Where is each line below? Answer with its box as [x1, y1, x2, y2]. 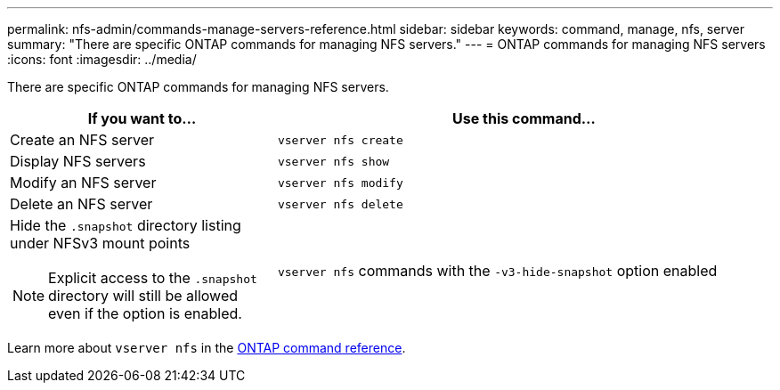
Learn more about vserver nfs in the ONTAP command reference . [7, 340, 406, 355]
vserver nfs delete [277, 197, 403, 211]
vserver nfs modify [277, 175, 403, 190]
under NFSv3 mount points [10, 234, 191, 252]
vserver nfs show [277, 154, 390, 168]
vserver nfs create [277, 133, 403, 147]
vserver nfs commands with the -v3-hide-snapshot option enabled [277, 262, 718, 280]
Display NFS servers [10, 152, 146, 170]
